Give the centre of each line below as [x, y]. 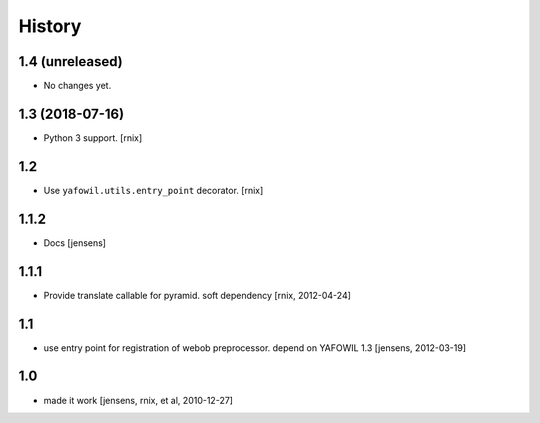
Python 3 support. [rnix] [93, 137]
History [50, 26]
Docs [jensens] [75, 242]
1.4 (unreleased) [71, 61]
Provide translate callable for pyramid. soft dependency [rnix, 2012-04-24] [197, 295]
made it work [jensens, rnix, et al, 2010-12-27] [138, 400]
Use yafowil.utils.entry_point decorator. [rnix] [153, 190]
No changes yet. [77, 86]
